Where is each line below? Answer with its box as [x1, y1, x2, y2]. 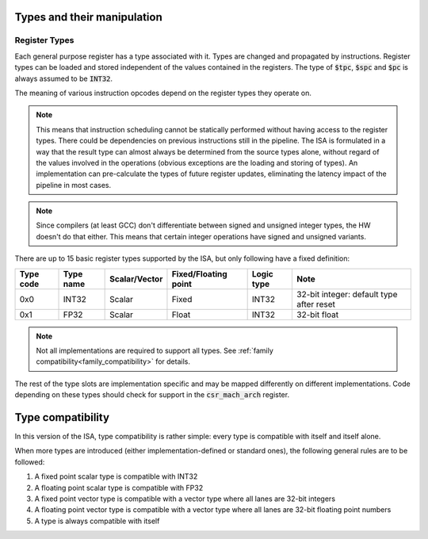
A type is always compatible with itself [34, 516, 160, 526]
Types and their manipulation [14, 10, 162, 24]
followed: [14, 457, 45, 467]
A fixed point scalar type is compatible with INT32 [34, 472, 198, 481]
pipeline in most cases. [36, 180, 111, 189]
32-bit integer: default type [296, 289, 398, 300]
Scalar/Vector [109, 273, 163, 285]
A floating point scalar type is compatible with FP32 [34, 483, 204, 492]
